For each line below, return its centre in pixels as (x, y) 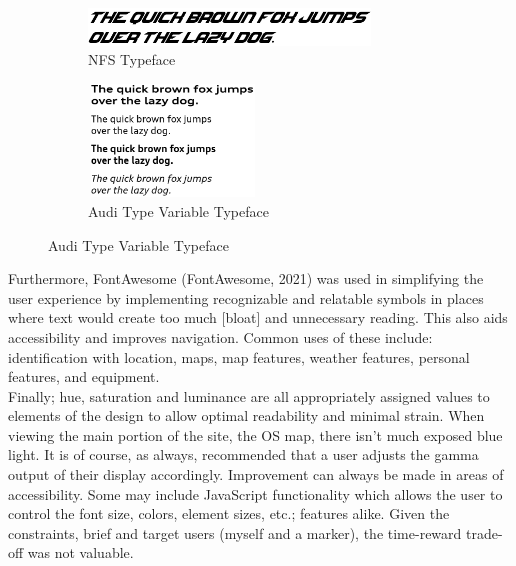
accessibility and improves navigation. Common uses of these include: (220, 336)
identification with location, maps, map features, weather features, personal (239, 356)
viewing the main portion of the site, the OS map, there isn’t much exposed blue (255, 434)
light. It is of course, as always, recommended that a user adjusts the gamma (243, 454)
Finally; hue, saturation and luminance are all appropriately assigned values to (249, 395)
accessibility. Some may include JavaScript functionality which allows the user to (255, 493)
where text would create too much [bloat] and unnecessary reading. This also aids (258, 317)
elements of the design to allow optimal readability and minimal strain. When (246, 415)
